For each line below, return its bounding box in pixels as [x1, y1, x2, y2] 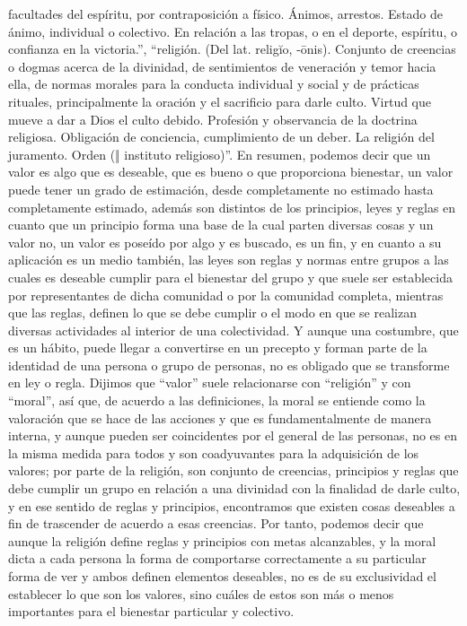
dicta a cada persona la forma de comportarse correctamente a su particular [8, 549, 427, 568]
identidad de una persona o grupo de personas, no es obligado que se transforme [8, 355, 450, 374]
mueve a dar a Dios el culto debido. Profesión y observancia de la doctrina [8, 109, 418, 128]
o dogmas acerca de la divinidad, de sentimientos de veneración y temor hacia [8, 57, 436, 75]
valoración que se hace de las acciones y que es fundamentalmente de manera [8, 408, 432, 427]
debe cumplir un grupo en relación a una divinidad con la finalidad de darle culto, [8, 479, 461, 498]
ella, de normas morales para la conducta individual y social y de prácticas [8, 74, 419, 93]
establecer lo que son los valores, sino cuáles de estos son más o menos [8, 584, 394, 603]
